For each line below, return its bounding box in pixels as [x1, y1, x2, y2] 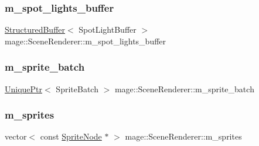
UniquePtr [5, 82, 43, 95]
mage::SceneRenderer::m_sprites [125, 130, 242, 142]
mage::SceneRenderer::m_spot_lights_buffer [5, 34, 166, 47]
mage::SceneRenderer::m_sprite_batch [114, 82, 254, 95]
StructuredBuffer [5, 23, 65, 36]
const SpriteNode [40, 130, 102, 142]
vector [5, 130, 27, 142]
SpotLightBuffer [79, 23, 137, 36]
